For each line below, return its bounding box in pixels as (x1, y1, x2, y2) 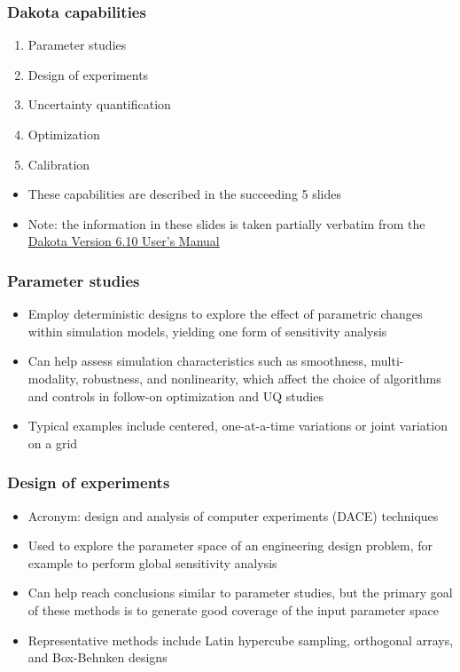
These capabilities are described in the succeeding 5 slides (27, 185, 342, 203)
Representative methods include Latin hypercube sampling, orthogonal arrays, (27, 630, 454, 649)
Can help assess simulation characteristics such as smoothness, (27, 352, 367, 370)
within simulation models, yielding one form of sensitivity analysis (27, 321, 387, 340)
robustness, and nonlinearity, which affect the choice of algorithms (82, 368, 441, 387)
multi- (370, 352, 404, 370)
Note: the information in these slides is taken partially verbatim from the (27, 214, 425, 233)
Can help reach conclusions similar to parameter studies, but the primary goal (27, 583, 453, 602)
